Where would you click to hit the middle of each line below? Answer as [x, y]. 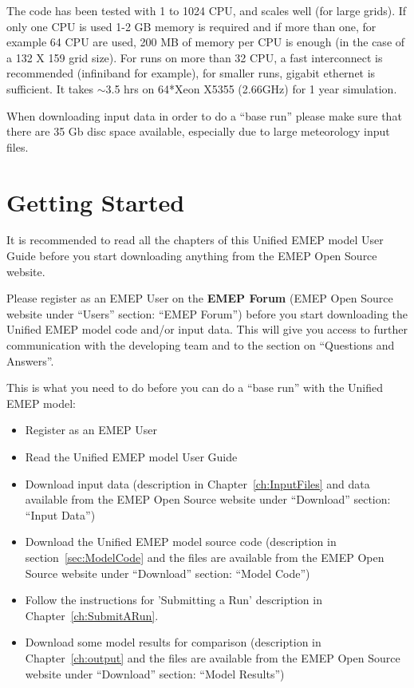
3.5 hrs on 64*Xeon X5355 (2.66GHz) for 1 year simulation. [251, 88]
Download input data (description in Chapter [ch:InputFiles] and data [197, 483]
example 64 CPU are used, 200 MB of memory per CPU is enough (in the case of [206, 42]
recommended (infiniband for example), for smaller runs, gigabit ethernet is [191, 73]
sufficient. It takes [50, 88]
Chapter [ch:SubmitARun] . [92, 615]
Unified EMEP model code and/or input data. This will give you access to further [207, 329]
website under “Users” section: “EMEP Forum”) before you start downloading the [207, 313]
